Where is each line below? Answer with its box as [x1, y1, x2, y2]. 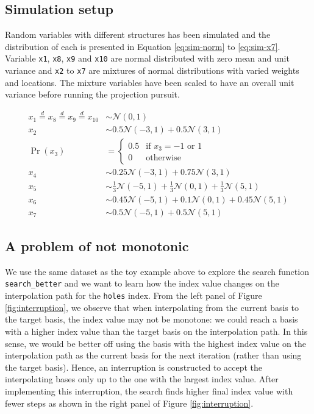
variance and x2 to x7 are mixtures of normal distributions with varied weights [5, 64, 299, 77]
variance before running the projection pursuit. [5, 88, 180, 101]
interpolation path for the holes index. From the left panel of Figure [5, 289, 262, 302]
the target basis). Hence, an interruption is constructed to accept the [5, 360, 263, 373]
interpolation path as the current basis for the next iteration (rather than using [5, 349, 302, 362]
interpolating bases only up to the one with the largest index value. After [5, 373, 279, 385]
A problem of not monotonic [5, 237, 189, 255]
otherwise [146, 154, 181, 163]
